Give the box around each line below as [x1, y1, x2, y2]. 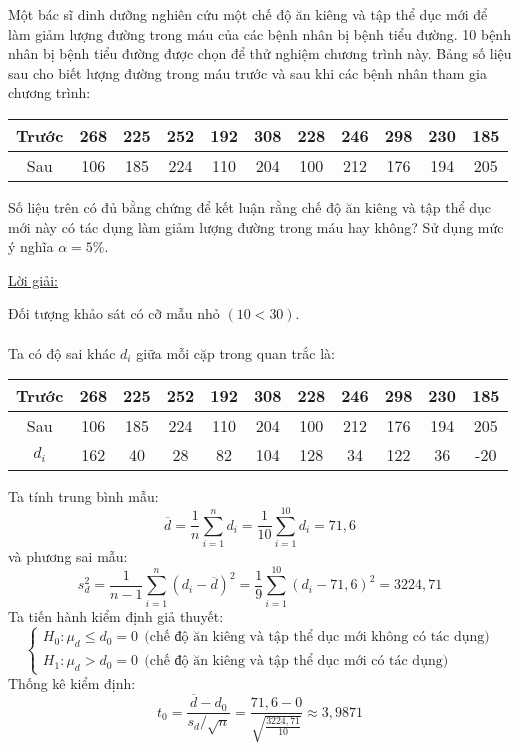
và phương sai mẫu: [8, 545, 128, 566]
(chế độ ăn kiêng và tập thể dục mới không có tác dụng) [144, 630, 490, 645]
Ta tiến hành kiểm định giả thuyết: [8, 605, 224, 626]
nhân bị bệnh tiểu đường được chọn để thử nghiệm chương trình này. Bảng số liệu [8, 43, 512, 64]
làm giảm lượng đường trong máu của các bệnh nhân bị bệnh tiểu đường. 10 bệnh [8, 23, 511, 44]
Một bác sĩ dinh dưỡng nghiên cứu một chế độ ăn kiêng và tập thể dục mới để [8, 4, 488, 24]
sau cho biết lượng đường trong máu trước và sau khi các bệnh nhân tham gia [8, 62, 487, 83]
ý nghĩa [8, 236, 54, 257]
